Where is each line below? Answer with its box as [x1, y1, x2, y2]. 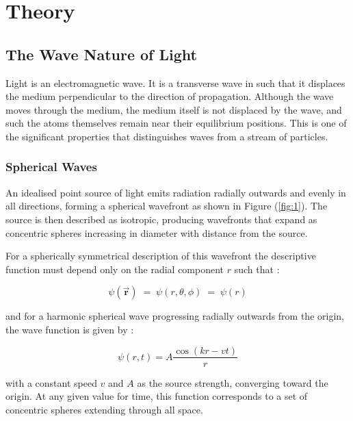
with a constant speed [5, 375, 97, 390]
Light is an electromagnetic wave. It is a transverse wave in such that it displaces [5, 75, 345, 90]
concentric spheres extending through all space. [5, 402, 203, 416]
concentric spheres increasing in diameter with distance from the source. [5, 225, 308, 240]
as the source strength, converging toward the [137, 375, 328, 390]
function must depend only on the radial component [5, 261, 224, 276]
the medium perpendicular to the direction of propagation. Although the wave [5, 89, 334, 103]
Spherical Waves [5, 158, 97, 175]
